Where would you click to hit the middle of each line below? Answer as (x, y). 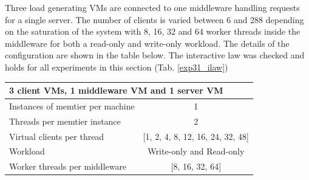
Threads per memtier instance (65, 121)
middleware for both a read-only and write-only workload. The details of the (147, 43)
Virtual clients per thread (57, 136)
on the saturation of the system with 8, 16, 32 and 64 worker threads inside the (153, 31)
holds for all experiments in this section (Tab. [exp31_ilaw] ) (117, 67)
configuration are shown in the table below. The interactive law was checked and (155, 55)
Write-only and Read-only (196, 151)
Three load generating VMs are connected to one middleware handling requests (152, 7)
